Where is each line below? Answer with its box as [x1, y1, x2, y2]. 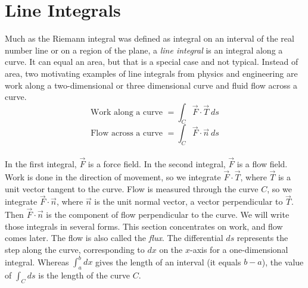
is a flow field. [237, 158, 288, 170]
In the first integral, [5, 158, 77, 170]
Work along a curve [91, 108, 163, 117]
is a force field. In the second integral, [88, 158, 226, 170]
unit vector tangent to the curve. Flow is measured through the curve [5, 182, 259, 195]
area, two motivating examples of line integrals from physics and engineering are [5, 67, 298, 79]
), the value [262, 255, 304, 267]
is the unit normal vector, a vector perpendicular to [94, 195, 283, 208]
